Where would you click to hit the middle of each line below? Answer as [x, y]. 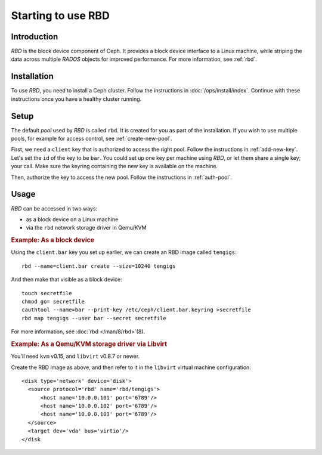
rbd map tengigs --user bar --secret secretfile [94, 318]
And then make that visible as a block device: [66, 280]
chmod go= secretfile [53, 301]
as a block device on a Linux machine [72, 219]
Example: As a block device [53, 240]
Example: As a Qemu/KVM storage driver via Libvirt [89, 344]
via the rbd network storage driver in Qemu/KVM [86, 228]
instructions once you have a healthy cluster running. [76, 99]
